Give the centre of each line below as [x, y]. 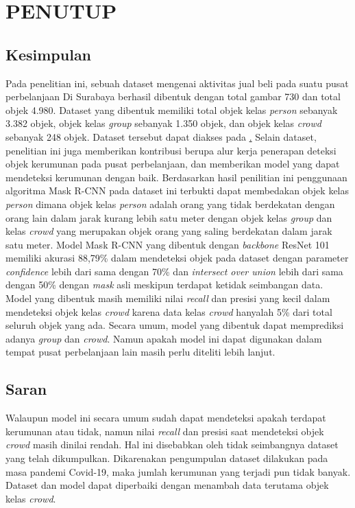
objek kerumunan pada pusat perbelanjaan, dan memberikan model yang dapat [173, 164]
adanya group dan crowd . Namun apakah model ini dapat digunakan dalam [164, 338]
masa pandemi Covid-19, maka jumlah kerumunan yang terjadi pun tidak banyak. [178, 471]
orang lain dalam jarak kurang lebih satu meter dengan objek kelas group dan [169, 217]
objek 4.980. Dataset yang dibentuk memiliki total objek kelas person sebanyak [172, 109]
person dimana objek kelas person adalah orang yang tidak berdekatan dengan [170, 204]
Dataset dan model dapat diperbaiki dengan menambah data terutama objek [167, 485]
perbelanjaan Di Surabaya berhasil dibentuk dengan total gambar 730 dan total [173, 96]
